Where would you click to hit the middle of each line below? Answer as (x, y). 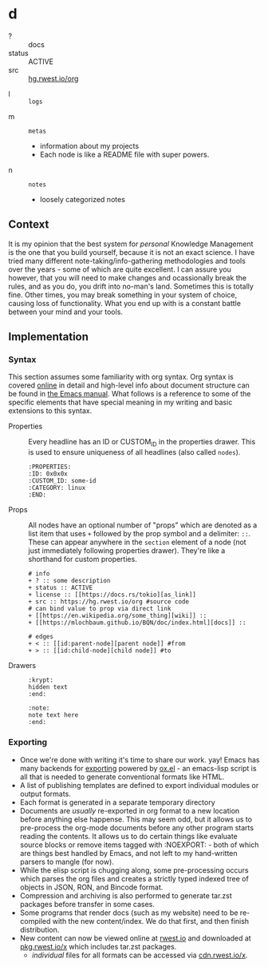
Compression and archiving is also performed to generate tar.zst (126, 895)
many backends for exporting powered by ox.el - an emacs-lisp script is (138, 768)
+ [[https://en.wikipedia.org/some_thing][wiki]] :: (118, 616)
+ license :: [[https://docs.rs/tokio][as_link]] (112, 595)
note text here (53, 715)
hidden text (48, 687)
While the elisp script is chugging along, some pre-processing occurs (134, 870)
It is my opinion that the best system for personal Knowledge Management (131, 244)
